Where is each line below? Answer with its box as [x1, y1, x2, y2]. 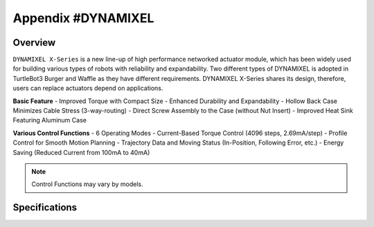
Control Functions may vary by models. [31, 180, 143, 188]
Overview [12, 37, 56, 48]
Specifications [12, 201, 78, 214]
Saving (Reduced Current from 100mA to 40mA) [12, 148, 150, 156]
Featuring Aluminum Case [12, 116, 87, 125]
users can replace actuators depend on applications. [12, 84, 163, 93]
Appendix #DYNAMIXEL [12, 10, 154, 26]
